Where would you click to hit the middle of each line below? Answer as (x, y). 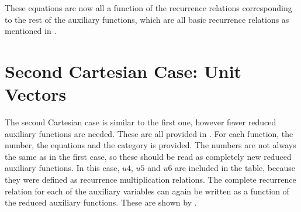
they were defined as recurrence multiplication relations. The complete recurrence (150, 179)
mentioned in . (31, 31)
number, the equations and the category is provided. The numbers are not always (150, 145)
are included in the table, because (235, 168)
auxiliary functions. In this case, (62, 168)
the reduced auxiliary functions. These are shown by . (101, 202)
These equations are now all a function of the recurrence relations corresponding (148, 8)
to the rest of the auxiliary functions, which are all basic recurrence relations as (147, 19)
